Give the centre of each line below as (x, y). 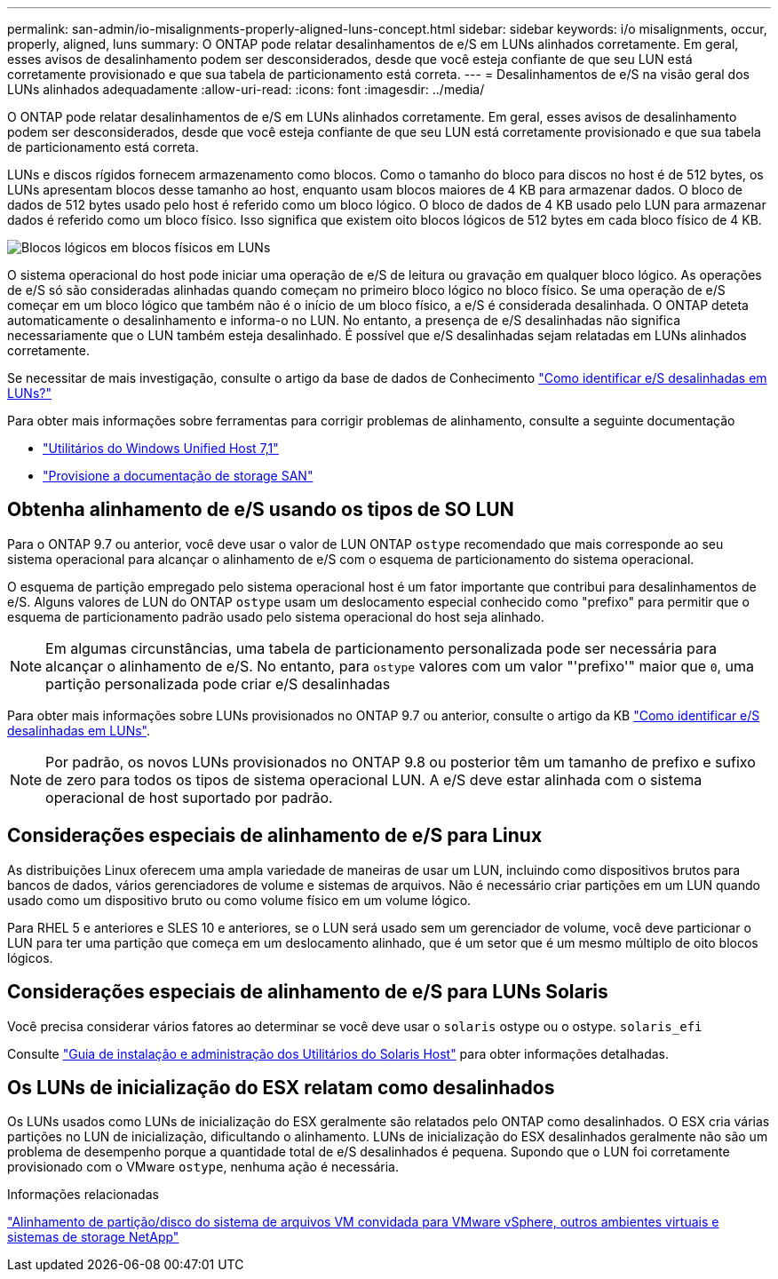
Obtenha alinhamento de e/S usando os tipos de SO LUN (261, 510)
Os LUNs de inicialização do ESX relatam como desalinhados (281, 1087)
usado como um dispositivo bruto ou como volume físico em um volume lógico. (239, 900)
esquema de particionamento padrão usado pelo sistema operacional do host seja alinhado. (276, 616)
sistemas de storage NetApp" (93, 1237)
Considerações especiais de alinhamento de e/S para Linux (275, 836)
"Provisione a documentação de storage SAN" (178, 476)
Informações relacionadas (83, 1195)
